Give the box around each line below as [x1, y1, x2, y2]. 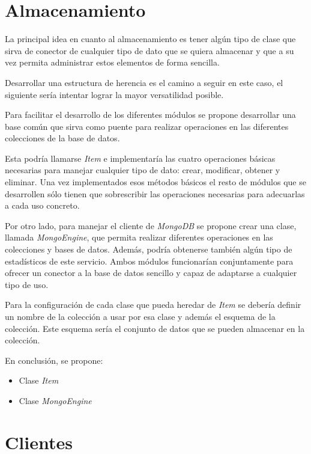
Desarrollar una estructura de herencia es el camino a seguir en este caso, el [5, 76, 283, 88]
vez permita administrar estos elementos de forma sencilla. [5, 56, 220, 69]
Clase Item [19, 374, 59, 387]
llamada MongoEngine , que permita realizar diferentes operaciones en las [5, 231, 273, 244]
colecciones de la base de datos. [5, 132, 120, 144]
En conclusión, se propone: [5, 354, 103, 366]
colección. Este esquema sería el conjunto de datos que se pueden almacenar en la [5, 322, 305, 334]
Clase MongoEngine [19, 394, 92, 406]
